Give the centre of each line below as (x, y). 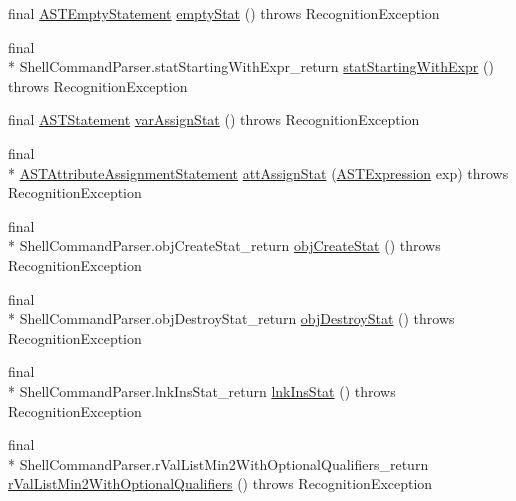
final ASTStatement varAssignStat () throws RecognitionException (214, 119)
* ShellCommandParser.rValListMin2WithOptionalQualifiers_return (218, 463)
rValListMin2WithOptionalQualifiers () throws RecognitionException (220, 483)
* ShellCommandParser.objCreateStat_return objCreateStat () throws (224, 245)
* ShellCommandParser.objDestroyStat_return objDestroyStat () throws (231, 318)
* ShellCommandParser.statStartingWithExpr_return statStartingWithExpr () (251, 66)
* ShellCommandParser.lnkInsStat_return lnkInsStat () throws (202, 390)
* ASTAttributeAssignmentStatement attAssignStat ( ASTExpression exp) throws (258, 172)
